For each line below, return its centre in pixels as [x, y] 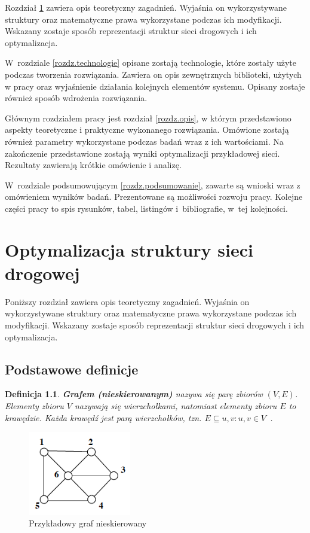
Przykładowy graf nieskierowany [88, 523]
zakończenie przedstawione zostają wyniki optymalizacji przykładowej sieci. [142, 153]
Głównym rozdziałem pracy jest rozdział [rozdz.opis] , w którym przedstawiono [148, 118]
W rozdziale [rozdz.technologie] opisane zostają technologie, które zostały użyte [151, 63]
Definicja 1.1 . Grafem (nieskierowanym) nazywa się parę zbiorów [134, 394]
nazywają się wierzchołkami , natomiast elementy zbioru [176, 405]
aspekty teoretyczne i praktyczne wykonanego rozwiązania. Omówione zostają [147, 130]
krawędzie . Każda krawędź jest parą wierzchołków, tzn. [103, 417]
